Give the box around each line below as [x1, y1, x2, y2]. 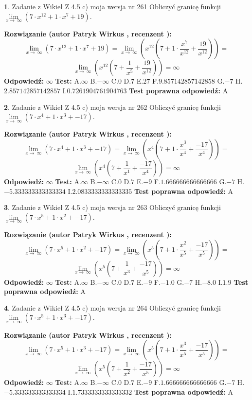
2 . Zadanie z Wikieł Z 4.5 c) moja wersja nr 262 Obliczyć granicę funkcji [4, 102, 221, 112]
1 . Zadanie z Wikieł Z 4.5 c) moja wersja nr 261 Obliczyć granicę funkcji [4, 1, 221, 11]
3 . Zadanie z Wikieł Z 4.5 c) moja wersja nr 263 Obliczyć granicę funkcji [4, 202, 221, 212]
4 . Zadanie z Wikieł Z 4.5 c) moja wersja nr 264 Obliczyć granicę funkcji [4, 302, 221, 313]
